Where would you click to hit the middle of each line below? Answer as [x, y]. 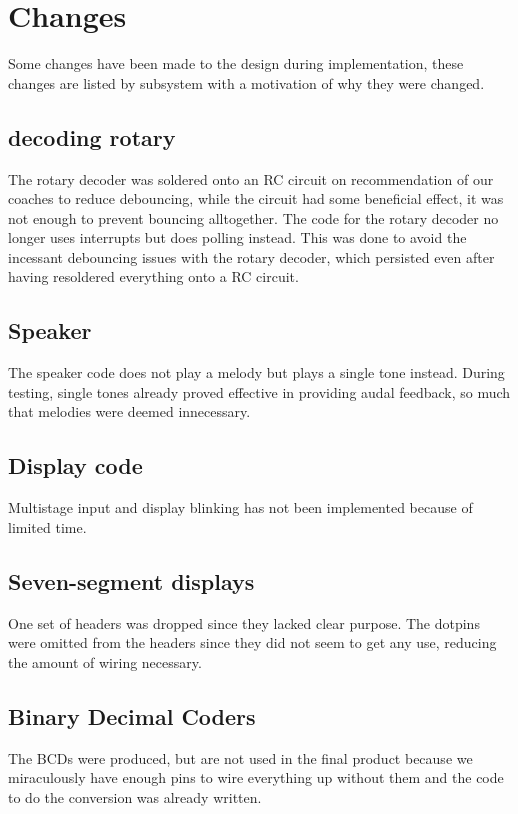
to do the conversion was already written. [135, 796]
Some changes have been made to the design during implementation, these [236, 63]
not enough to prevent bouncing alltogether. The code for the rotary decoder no [253, 217]
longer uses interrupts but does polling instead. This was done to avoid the [237, 237]
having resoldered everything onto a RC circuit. [153, 276]
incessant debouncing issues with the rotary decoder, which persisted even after [251, 256]
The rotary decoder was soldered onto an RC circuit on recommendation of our [251, 178]
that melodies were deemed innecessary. [129, 411]
